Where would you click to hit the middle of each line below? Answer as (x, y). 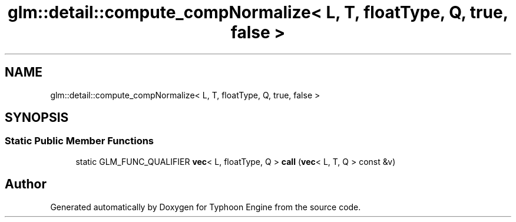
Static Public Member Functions (80, 141)
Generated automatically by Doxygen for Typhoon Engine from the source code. (206, 207)
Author (26, 184)
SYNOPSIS (37, 118)
